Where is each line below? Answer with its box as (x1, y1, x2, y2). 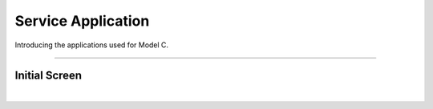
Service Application (14, 12, 150, 30)
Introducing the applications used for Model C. (14, 40, 168, 50)
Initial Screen (14, 69, 83, 83)
